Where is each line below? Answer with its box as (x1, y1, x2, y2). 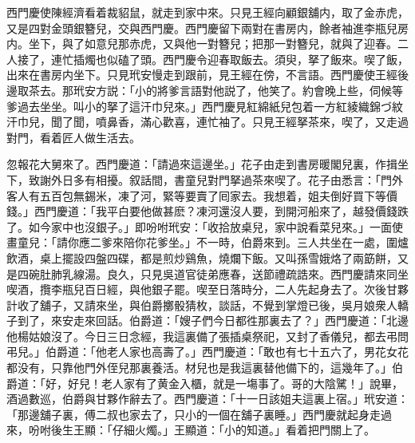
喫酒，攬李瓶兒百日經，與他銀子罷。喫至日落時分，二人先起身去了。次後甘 (6, 281, 397, 298)
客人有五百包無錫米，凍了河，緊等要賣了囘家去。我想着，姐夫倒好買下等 (6, 187, 386, 204)
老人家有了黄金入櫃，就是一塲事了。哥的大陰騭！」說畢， (101, 374, 403, 391)
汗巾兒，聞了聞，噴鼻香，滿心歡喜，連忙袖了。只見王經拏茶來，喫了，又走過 (6, 113, 409, 130)
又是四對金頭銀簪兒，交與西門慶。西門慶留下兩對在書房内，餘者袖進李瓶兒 (6, 19, 397, 36)
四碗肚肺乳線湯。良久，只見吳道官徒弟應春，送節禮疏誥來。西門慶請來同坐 (17, 265, 409, 282)
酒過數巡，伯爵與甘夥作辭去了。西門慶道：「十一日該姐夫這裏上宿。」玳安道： (6, 390, 409, 407)
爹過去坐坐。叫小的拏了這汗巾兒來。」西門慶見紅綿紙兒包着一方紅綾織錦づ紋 (6, 97, 403, 114)
